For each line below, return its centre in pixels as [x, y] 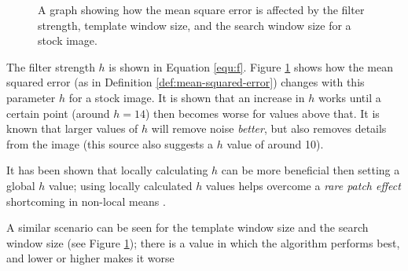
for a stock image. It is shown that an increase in [187, 97]
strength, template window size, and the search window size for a [195, 25]
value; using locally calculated [120, 185]
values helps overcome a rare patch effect [303, 185]
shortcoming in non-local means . [86, 201]
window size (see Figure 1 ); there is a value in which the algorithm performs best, [203, 242]
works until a [349, 97]
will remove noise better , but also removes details [269, 128]
